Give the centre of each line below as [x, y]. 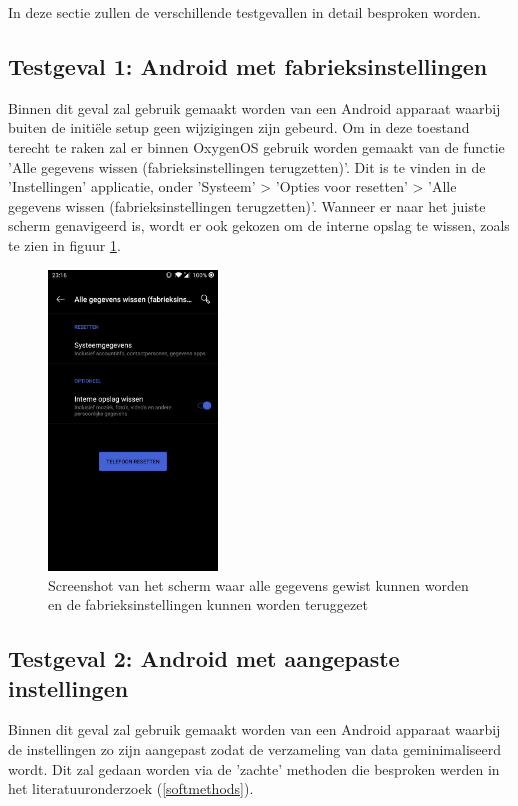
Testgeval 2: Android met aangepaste [204, 658]
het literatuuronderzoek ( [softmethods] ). [131, 788]
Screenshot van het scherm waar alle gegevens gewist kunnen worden [258, 584]
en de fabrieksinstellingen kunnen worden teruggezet [208, 604]
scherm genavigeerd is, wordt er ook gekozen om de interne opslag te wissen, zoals [259, 225]
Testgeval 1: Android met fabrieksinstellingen [248, 65]
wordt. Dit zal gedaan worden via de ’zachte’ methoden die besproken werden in [254, 768]
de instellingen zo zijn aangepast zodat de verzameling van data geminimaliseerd [255, 749]
